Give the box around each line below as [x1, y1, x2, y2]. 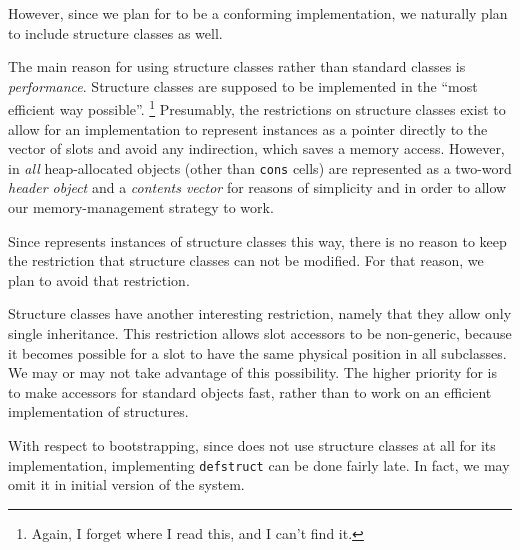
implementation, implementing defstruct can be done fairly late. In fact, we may [8, 454, 510, 475]
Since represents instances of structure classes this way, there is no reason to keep [8, 230, 507, 251]
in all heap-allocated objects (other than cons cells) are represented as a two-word [8, 157, 512, 178]
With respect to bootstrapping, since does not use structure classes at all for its [8, 435, 496, 455]
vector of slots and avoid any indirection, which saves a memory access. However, [8, 138, 505, 159]
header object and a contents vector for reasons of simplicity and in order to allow [8, 177, 507, 198]
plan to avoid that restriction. [8, 269, 190, 290]
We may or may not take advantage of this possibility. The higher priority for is [8, 362, 497, 383]
